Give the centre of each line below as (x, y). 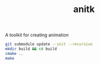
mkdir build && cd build (31, 49)
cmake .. (14, 53)
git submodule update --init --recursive (49, 44)
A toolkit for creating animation (37, 35)
